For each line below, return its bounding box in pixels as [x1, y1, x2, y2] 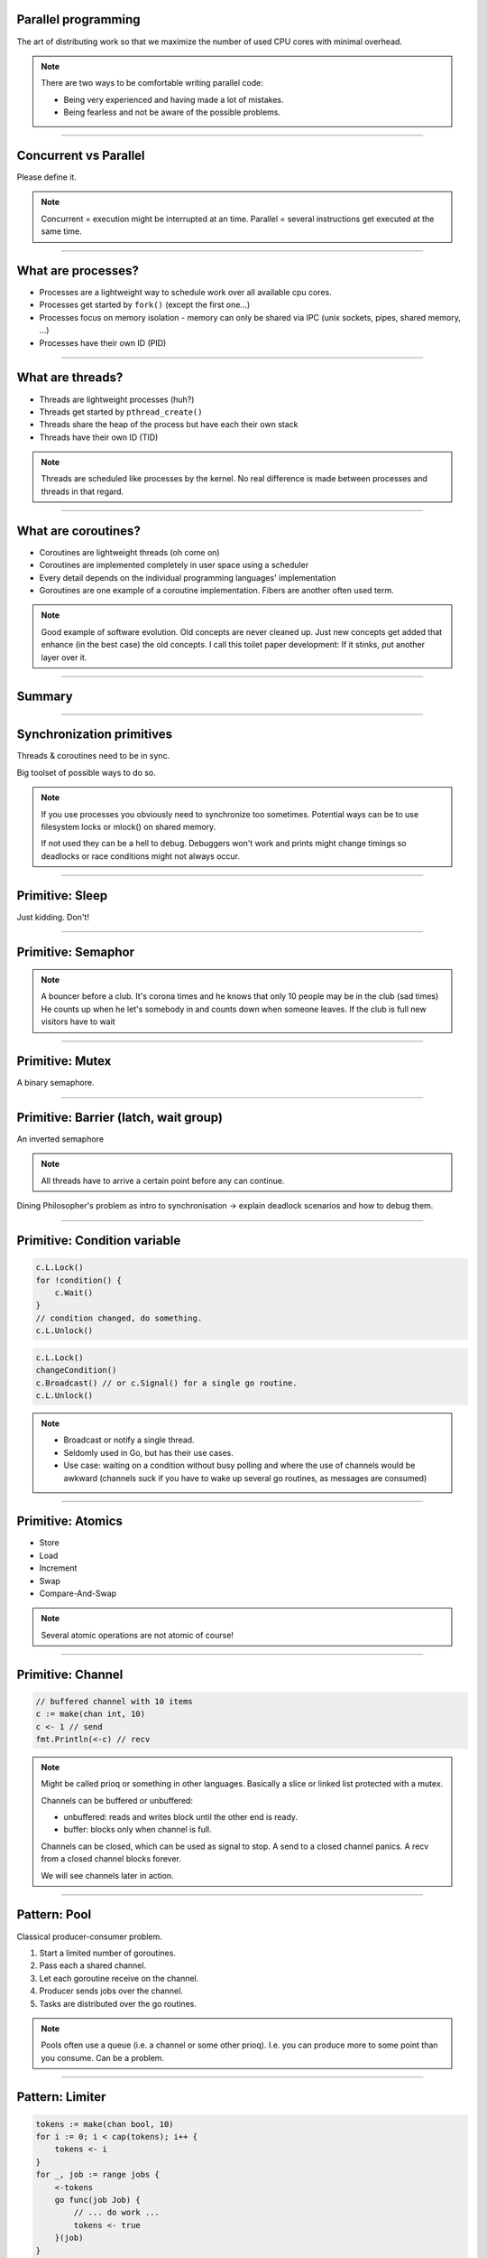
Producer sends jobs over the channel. [39, 1985, 184, 1996]
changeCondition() [35, 1365, 117, 1376]
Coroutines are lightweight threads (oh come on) [39, 546, 220, 557]
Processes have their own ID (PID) [39, 337, 167, 348]
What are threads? [16, 370, 124, 386]
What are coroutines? [16, 523, 142, 538]
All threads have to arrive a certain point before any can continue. [41, 1175, 285, 1186]
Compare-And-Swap [39, 1588, 117, 1599]
